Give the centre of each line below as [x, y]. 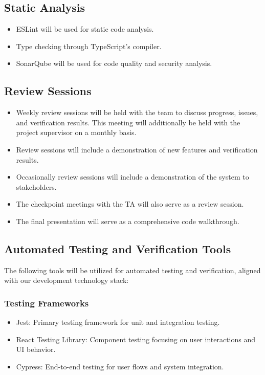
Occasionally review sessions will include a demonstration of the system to [132, 177]
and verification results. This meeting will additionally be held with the [128, 122]
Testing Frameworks [47, 303]
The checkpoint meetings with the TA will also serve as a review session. [130, 204]
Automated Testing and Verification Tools [118, 248]
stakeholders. [36, 186]
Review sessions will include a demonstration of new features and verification [137, 149]
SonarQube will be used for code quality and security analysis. [114, 63]
